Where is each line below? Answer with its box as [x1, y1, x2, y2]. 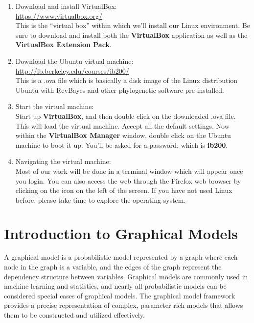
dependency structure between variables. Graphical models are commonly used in [4, 271, 248, 281]
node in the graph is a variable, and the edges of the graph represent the [4, 262, 222, 271]
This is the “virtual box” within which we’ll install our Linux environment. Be [15, 20, 250, 30]
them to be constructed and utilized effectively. [4, 309, 145, 320]
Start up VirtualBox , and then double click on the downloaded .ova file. [15, 110, 236, 121]
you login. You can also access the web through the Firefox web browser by [15, 175, 241, 186]
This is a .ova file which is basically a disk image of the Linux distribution [15, 75, 238, 85]
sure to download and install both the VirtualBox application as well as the [15, 29, 248, 40]
